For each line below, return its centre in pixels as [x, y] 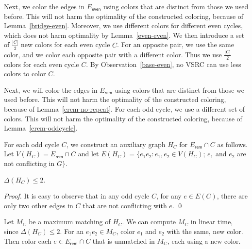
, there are [232, 196]
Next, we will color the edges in [51, 90]
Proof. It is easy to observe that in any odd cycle [77, 196]
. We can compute [149, 222]
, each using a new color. [204, 241]
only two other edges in [39, 205]
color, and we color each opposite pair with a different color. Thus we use [113, 54]
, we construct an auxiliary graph [116, 144]
